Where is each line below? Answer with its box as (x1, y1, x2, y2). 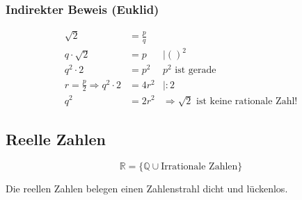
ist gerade (175, 65, 216, 76)
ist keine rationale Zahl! (196, 96, 298, 106)
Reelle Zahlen (6, 128, 106, 149)
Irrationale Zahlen (161, 161, 238, 172)
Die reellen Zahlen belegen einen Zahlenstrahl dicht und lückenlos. (6, 181, 288, 195)
